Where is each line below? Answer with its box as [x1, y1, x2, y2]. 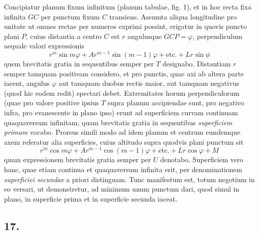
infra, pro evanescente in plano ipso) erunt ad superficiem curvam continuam [4, 107, 238, 118]
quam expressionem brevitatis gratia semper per [4, 154, 151, 165]
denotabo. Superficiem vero [160, 154, 244, 165]
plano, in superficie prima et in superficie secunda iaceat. [4, 193, 178, 204]
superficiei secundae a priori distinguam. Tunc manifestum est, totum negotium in [4, 174, 255, 184]
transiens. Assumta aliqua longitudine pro [109, 11, 237, 21]
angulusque [128, 30, 162, 41]
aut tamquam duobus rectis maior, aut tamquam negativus [58, 78, 240, 88]
